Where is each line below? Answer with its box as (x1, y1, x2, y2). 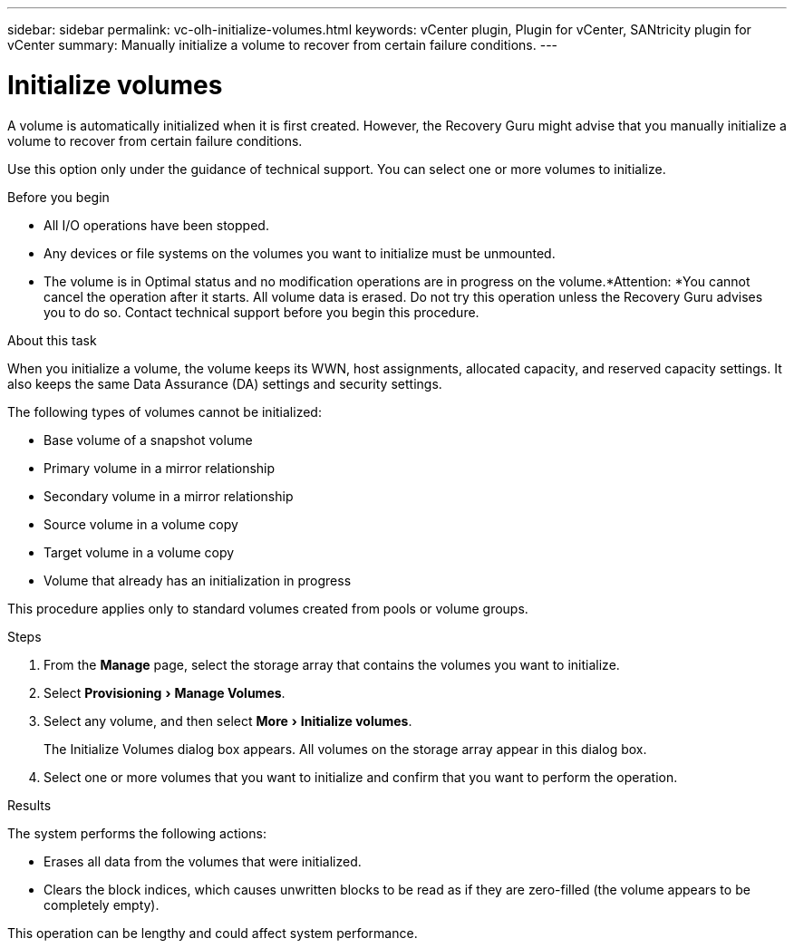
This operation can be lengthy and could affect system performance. (7, 924, 418, 941)
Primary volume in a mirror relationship (44, 459, 276, 476)
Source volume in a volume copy (44, 516, 238, 532)
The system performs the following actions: (7, 825, 266, 841)
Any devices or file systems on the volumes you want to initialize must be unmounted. (44, 245, 556, 261)
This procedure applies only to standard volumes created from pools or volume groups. (7, 600, 528, 616)
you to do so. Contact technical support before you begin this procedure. (44, 304, 479, 320)
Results (7, 797, 52, 813)
